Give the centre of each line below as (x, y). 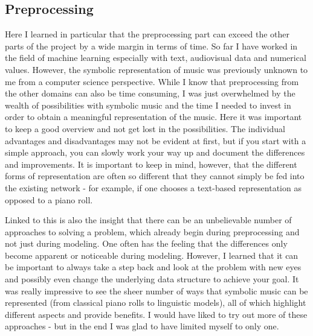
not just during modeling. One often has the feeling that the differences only (146, 243)
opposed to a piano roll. (49, 199)
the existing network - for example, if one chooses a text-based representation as (153, 187)
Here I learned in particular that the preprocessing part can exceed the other (147, 34)
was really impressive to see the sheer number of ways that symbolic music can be (156, 290)
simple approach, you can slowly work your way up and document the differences (155, 152)
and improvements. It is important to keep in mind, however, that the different (151, 164)
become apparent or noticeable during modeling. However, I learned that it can (152, 255)
